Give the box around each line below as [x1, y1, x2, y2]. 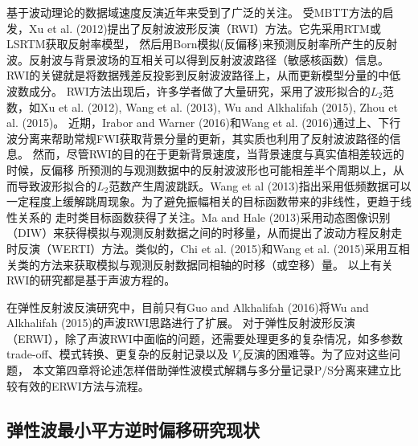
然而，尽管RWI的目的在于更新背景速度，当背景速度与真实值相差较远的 [32, 145, 404, 162]
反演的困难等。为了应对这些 [242, 346, 389, 362]
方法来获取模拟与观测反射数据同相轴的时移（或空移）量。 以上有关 [39, 256, 393, 272]
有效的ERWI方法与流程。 [17, 377, 150, 394]
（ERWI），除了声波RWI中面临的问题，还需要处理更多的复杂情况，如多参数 [6, 329, 403, 346]
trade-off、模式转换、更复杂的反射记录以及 [6, 346, 228, 362]
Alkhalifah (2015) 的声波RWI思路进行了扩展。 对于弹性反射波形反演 [6, 314, 355, 331]
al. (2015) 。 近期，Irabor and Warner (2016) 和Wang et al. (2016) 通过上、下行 [6, 114, 401, 131]
